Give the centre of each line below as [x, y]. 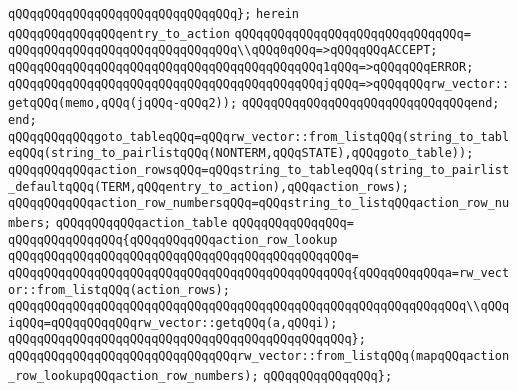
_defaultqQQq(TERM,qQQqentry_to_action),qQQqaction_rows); [208, 186]
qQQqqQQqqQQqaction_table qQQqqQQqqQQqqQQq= [204, 222]
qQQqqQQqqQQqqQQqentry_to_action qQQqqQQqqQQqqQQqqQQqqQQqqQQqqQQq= [239, 33]
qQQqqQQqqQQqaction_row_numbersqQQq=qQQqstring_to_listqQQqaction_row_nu [259, 203]
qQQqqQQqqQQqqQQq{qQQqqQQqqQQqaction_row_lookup [173, 239]
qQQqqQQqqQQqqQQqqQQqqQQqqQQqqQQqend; [370, 103]
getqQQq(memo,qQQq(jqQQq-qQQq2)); [123, 103]
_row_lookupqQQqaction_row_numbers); [133, 375]
